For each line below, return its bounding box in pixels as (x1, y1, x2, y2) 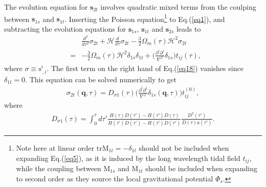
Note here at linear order (16, 142, 95, 153)
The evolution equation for (4, 2, 88, 12)
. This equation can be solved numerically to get (25, 74, 176, 84)
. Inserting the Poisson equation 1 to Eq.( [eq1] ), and (64, 12, 225, 24)
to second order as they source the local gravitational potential (16, 173, 213, 183)
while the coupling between (16, 162, 101, 173)
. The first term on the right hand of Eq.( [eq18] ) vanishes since (47, 62, 243, 73)
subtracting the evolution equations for (4, 23, 126, 34)
